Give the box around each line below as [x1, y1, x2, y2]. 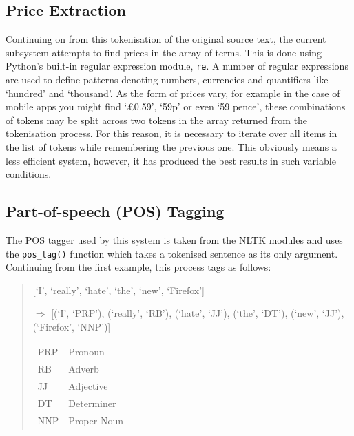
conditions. [6, 167, 52, 181]
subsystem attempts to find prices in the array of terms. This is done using [6, 45, 322, 59]
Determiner [68, 395, 116, 410]
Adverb [68, 362, 99, 376]
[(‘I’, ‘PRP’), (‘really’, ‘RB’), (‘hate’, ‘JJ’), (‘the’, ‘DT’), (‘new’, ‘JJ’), [51, 306, 344, 320]
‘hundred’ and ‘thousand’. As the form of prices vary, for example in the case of [6, 85, 340, 100]
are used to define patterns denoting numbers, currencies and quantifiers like [6, 72, 329, 87]
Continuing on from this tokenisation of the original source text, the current [6, 32, 326, 46]
